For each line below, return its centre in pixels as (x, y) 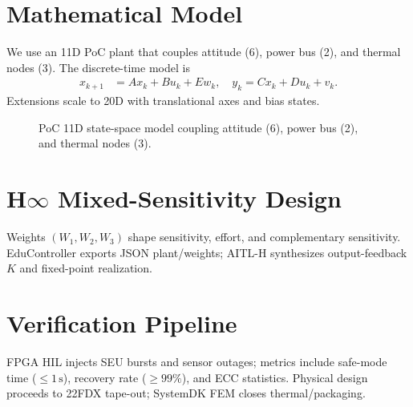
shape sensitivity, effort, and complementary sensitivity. (264, 237)
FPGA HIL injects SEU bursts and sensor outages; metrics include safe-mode (197, 361)
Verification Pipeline (122, 323)
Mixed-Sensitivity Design (199, 198)
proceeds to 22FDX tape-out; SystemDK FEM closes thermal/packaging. (186, 393)
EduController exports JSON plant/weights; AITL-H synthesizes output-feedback (207, 252)
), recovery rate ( (105, 377)
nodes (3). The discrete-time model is (98, 67)
